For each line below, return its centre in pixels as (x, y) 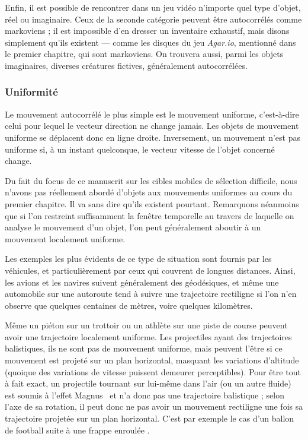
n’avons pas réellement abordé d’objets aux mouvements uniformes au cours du (149, 192)
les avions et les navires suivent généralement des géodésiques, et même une (142, 282)
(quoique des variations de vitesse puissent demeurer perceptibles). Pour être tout (153, 371)
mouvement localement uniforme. (65, 238)
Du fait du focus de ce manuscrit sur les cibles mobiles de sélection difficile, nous (151, 180)
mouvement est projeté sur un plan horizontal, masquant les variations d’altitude (152, 360)
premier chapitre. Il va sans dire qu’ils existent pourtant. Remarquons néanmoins (152, 203)
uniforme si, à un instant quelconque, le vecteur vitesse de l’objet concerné (140, 149)
